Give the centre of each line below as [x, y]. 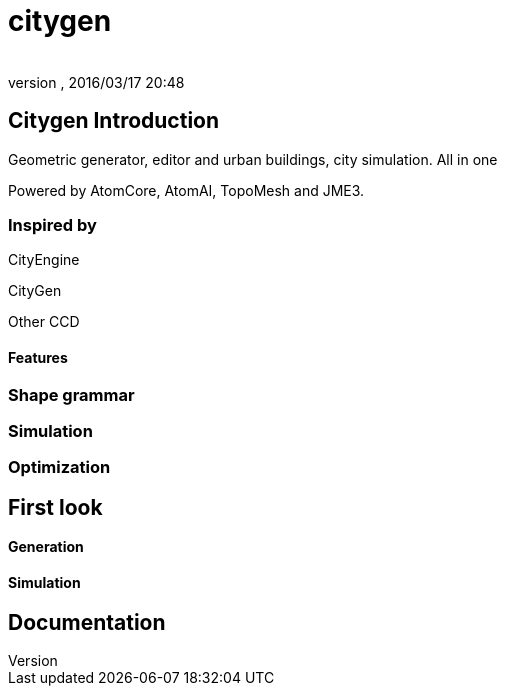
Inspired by [52, 224]
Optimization [59, 467]
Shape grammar [71, 394]
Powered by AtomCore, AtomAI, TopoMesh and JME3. [186, 190]
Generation [46, 547]
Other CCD [44, 322]
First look [55, 507]
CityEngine [44, 260]
